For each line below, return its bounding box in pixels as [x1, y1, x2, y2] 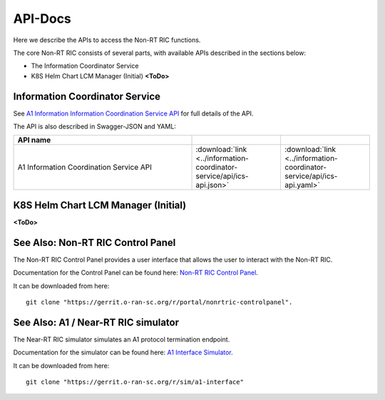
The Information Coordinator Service [31, 61, 139, 71]
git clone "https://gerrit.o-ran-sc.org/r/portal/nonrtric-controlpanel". [26, 298, 293, 306]
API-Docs [13, 11, 71, 26]
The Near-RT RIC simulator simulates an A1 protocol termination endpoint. [13, 335, 230, 344]
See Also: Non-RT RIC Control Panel [13, 236, 176, 249]
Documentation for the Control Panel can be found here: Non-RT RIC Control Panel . [13, 268, 258, 277]
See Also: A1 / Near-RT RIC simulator [13, 316, 180, 328]
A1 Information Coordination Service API [17, 163, 153, 173]
